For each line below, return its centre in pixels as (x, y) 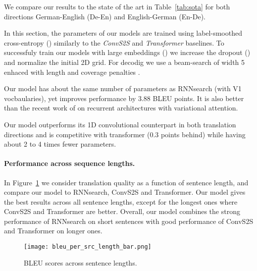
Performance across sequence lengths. (70, 163)
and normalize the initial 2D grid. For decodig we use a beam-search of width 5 (125, 62)
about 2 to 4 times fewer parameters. (60, 144)
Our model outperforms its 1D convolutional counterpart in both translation (120, 124)
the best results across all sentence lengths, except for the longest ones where (121, 201)
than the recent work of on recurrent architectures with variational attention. (121, 108)
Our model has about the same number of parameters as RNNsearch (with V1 (123, 88)
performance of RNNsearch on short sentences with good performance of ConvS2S (129, 221)
